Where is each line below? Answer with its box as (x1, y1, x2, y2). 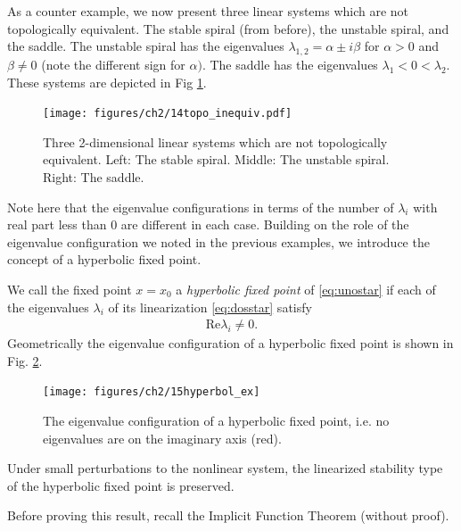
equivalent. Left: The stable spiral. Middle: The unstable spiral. (43, 150, 390, 169)
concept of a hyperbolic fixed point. (7, 250, 202, 269)
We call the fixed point (7, 279, 132, 298)
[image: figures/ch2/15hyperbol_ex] (43, 386, 260, 399)
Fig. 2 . (7, 351, 43, 369)
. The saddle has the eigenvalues (202, 54, 378, 73)
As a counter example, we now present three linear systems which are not (7, 2, 409, 20)
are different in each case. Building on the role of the (120, 215, 409, 234)
